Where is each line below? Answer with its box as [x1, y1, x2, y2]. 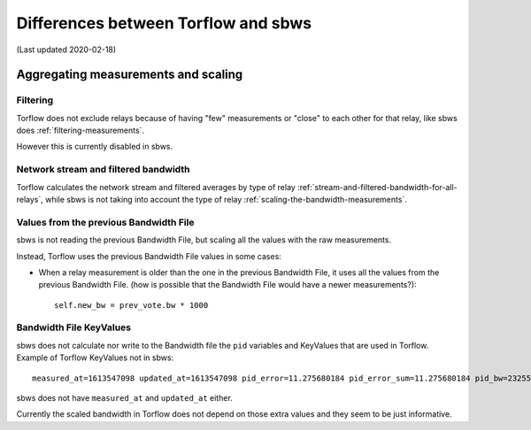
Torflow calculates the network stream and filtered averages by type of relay [16, 181, 296, 192]
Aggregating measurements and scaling [16, 67, 243, 82]
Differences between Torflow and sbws [16, 13, 312, 33]
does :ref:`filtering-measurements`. [16, 125, 145, 136]
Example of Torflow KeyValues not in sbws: [16, 352, 174, 363]
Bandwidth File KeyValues [16, 321, 132, 334]
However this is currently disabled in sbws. [16, 142, 173, 152]
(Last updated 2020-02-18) [16, 44, 117, 55]
